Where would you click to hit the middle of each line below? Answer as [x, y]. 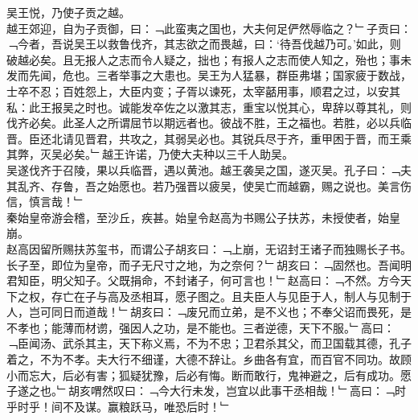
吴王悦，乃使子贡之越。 [68, 12]
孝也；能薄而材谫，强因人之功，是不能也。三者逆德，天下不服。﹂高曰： [206, 327]
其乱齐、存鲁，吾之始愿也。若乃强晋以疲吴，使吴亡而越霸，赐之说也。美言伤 [209, 185]
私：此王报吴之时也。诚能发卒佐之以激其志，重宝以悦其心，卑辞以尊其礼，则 [209, 107]
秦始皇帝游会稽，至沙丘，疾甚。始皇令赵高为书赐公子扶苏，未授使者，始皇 [203, 217]
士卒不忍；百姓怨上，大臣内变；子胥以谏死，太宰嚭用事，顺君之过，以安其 [203, 91]
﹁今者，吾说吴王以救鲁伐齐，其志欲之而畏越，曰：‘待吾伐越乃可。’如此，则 [204, 44]
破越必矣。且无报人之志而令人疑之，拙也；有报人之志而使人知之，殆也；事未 [209, 59]
